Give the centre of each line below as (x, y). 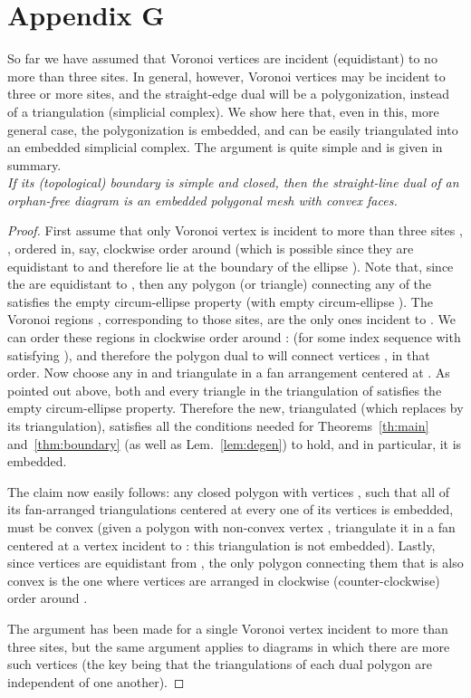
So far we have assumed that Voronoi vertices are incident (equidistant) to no (222, 58)
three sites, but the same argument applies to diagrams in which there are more (229, 646)
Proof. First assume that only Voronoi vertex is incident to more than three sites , (235, 230)
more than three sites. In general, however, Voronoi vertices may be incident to (226, 76)
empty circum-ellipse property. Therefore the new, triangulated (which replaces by (235, 408)
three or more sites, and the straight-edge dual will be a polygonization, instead (229, 94)
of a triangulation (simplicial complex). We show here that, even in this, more (223, 111)
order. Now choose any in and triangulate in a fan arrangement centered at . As (229, 373)
